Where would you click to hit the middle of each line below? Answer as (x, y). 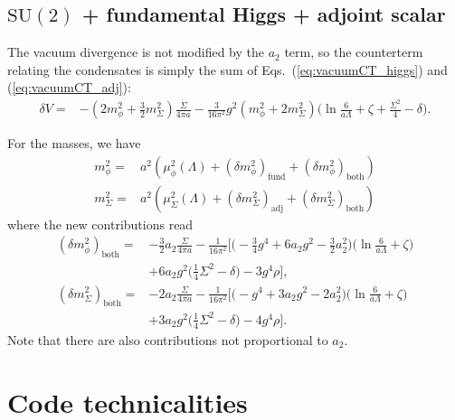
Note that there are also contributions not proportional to (168, 339)
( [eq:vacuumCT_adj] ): (69, 87)
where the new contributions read (100, 224)
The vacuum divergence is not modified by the (136, 52)
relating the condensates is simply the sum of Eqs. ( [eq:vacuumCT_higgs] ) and (227, 69)
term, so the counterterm (354, 52)
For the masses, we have (74, 143)
